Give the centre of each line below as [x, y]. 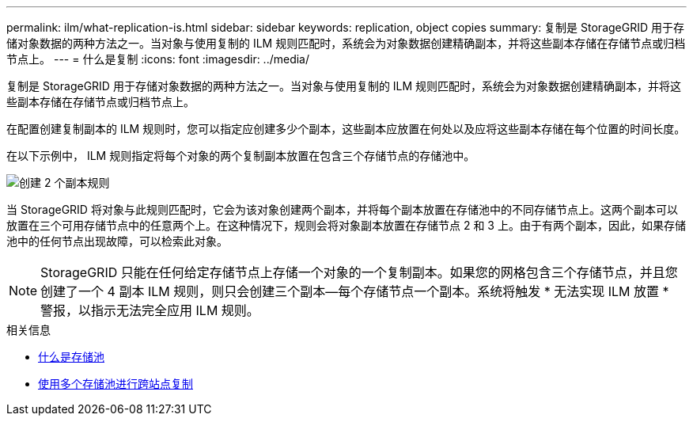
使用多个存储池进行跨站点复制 [116, 384]
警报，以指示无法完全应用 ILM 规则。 [150, 310]
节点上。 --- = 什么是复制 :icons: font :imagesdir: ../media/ [158, 59]
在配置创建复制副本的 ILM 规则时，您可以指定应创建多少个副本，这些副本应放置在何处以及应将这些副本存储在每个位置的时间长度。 [346, 129]
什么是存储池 [71, 357]
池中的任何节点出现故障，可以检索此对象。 [117, 241]
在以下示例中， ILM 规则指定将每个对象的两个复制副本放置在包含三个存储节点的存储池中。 [241, 156]
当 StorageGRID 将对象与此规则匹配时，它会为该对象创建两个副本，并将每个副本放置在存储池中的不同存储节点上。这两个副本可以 [342, 209]
